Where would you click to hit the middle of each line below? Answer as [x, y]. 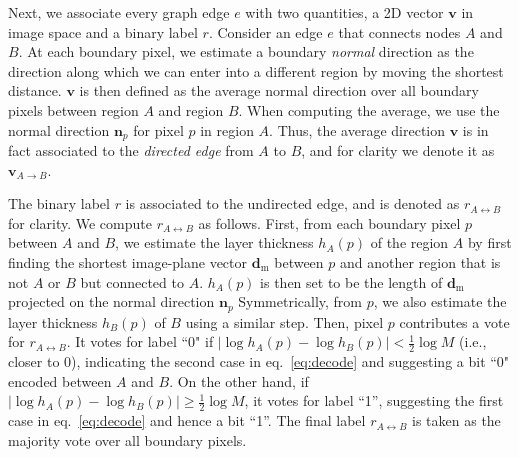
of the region [409, 242]
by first [489, 242]
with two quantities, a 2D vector [344, 12]
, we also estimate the [440, 301]
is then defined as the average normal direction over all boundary [279, 90]
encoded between [60, 380]
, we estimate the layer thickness [214, 242]
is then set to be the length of [351, 281]
